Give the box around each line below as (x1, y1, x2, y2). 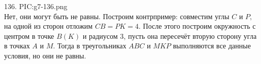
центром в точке (4, 30, 54, 41)
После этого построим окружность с (143, 21, 256, 31)
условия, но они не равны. (4, 50, 86, 60)
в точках (4, 40, 30, 51)
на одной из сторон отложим (4, 21, 93, 31)
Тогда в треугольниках (57, 40, 127, 51)
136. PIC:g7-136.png (4, 1, 68, 11)
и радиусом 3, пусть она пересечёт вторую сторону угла (82, 30, 257, 41)
